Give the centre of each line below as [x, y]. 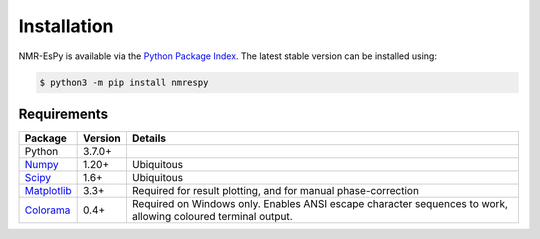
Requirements [63, 113]
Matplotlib [48, 191]
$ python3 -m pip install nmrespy [124, 82]
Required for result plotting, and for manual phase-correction [275, 191]
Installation [66, 26]
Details [149, 138]
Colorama [47, 210]
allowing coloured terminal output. [212, 217]
